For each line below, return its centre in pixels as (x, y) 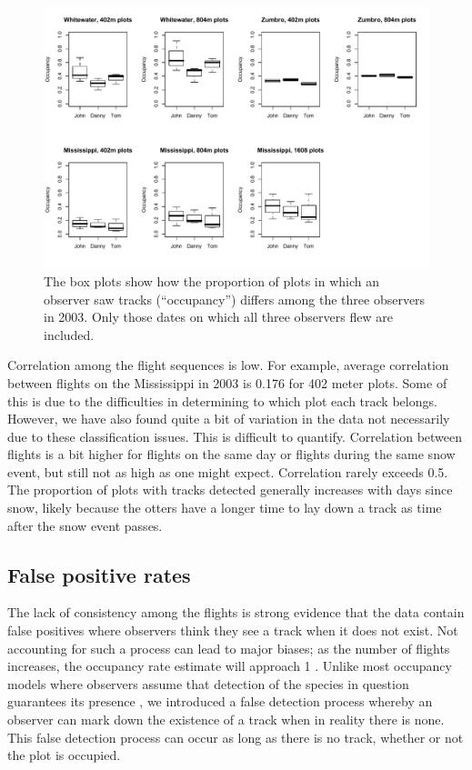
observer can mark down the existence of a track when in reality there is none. (226, 720)
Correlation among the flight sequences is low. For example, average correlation (228, 365)
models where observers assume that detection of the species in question (208, 683)
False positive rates (99, 574)
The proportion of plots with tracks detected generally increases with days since (230, 490)
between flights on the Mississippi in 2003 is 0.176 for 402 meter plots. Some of (227, 382)
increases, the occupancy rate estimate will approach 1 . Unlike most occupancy (230, 666)
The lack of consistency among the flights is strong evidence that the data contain (236, 612)
